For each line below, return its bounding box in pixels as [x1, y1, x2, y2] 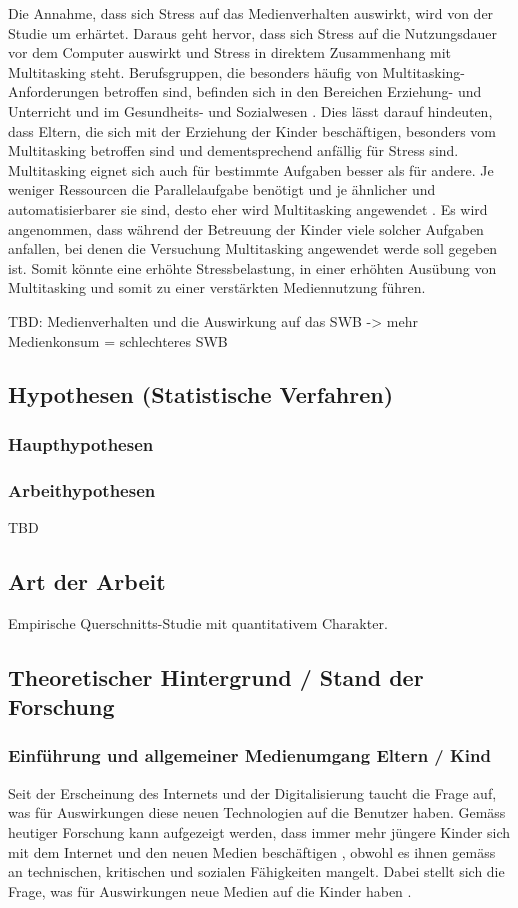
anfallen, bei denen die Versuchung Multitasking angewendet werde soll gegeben [8, 238, 498, 259]
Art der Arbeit [8, 565, 166, 596]
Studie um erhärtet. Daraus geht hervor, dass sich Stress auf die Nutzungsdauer [8, 22, 498, 43]
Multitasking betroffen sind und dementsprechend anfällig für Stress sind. [8, 140, 459, 161]
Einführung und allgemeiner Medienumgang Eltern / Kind [8, 743, 491, 768]
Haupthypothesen [8, 431, 154, 456]
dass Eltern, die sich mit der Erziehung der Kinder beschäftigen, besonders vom [8, 120, 496, 141]
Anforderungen [8, 81, 100, 102]
